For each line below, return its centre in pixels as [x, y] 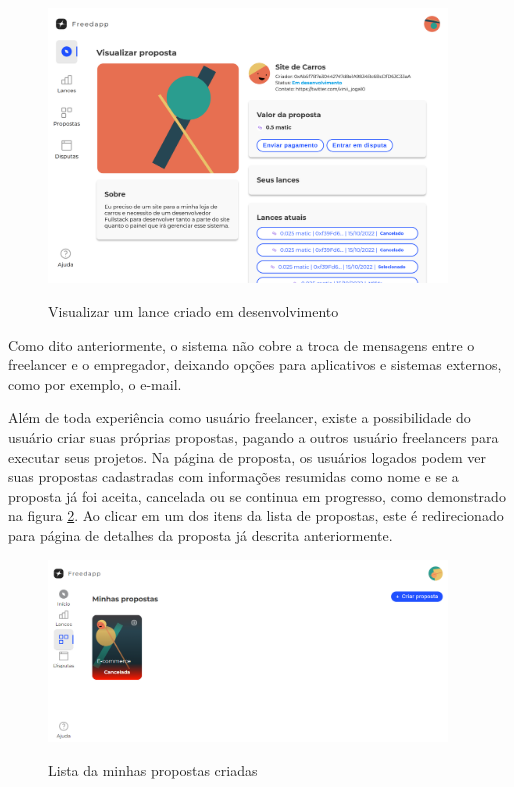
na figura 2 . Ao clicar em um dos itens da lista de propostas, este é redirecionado [256, 515]
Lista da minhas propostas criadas [153, 769]
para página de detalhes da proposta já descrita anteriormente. [200, 534]
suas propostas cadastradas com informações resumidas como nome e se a [233, 476]
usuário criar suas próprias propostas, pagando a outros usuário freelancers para [253, 436]
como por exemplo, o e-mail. [95, 383]
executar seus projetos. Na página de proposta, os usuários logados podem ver [247, 456]
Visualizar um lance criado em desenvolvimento [193, 310]
